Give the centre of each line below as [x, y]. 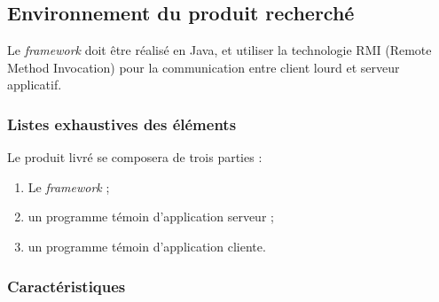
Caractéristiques [67, 286]
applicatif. [35, 85]
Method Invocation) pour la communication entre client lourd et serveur [204, 67]
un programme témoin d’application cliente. [147, 246]
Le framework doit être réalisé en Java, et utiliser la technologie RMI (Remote [219, 50]
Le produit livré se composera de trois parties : [135, 157]
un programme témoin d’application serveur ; [151, 217]
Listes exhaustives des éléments [122, 124]
